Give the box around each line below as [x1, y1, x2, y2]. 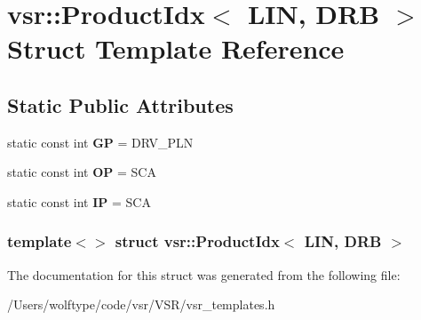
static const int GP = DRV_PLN [7, 132, 194, 151]
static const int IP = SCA [7, 192, 151, 211]
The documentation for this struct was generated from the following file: [7, 265, 401, 284]
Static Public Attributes [7, 91, 234, 118]
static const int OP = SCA [7, 163, 156, 181]
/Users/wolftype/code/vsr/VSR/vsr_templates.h [7, 295, 275, 314]
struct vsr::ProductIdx [115, 230, 280, 252]
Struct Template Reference [7, 30, 345, 67]
